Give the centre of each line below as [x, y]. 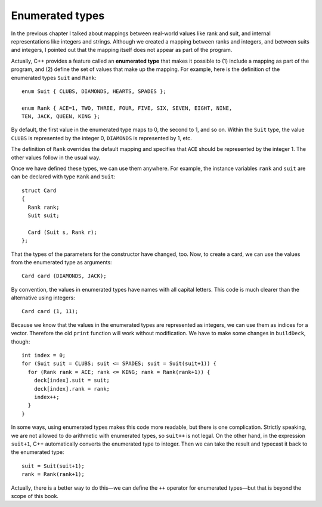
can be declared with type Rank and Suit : [63, 177]
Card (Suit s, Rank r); [63, 232]
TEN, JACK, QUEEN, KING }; [61, 117]
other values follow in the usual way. [56, 157]
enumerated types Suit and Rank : [54, 78]
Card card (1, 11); [50, 311]
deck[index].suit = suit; [72, 381]
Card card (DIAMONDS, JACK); [64, 276]
